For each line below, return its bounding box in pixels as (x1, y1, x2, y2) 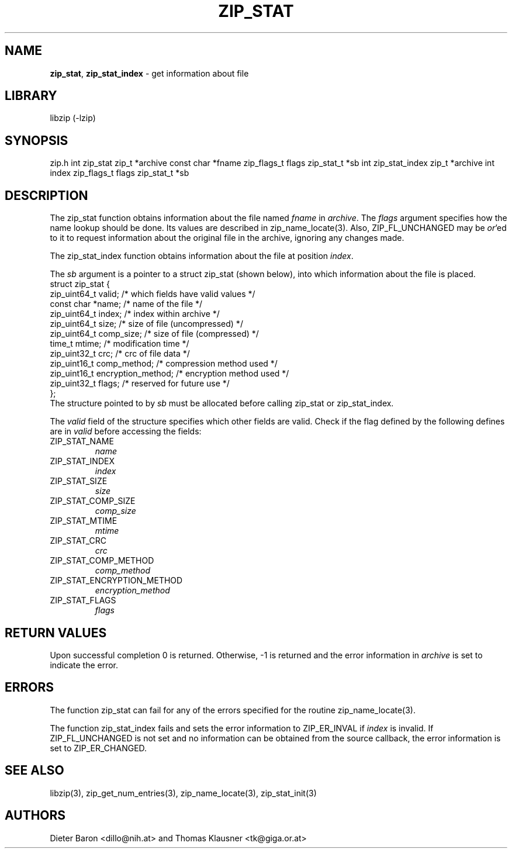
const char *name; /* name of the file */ (50, 299, 203, 309)
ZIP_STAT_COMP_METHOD (50, 555, 154, 566)
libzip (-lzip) (50, 113, 96, 123)
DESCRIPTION (5, 188, 88, 203)
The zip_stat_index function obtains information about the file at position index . (50, 251, 354, 261)
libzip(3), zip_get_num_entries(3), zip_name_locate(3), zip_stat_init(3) (50, 788, 317, 798)
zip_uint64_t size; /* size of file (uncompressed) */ (50, 319, 243, 329)
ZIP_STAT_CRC (50, 536, 107, 546)
